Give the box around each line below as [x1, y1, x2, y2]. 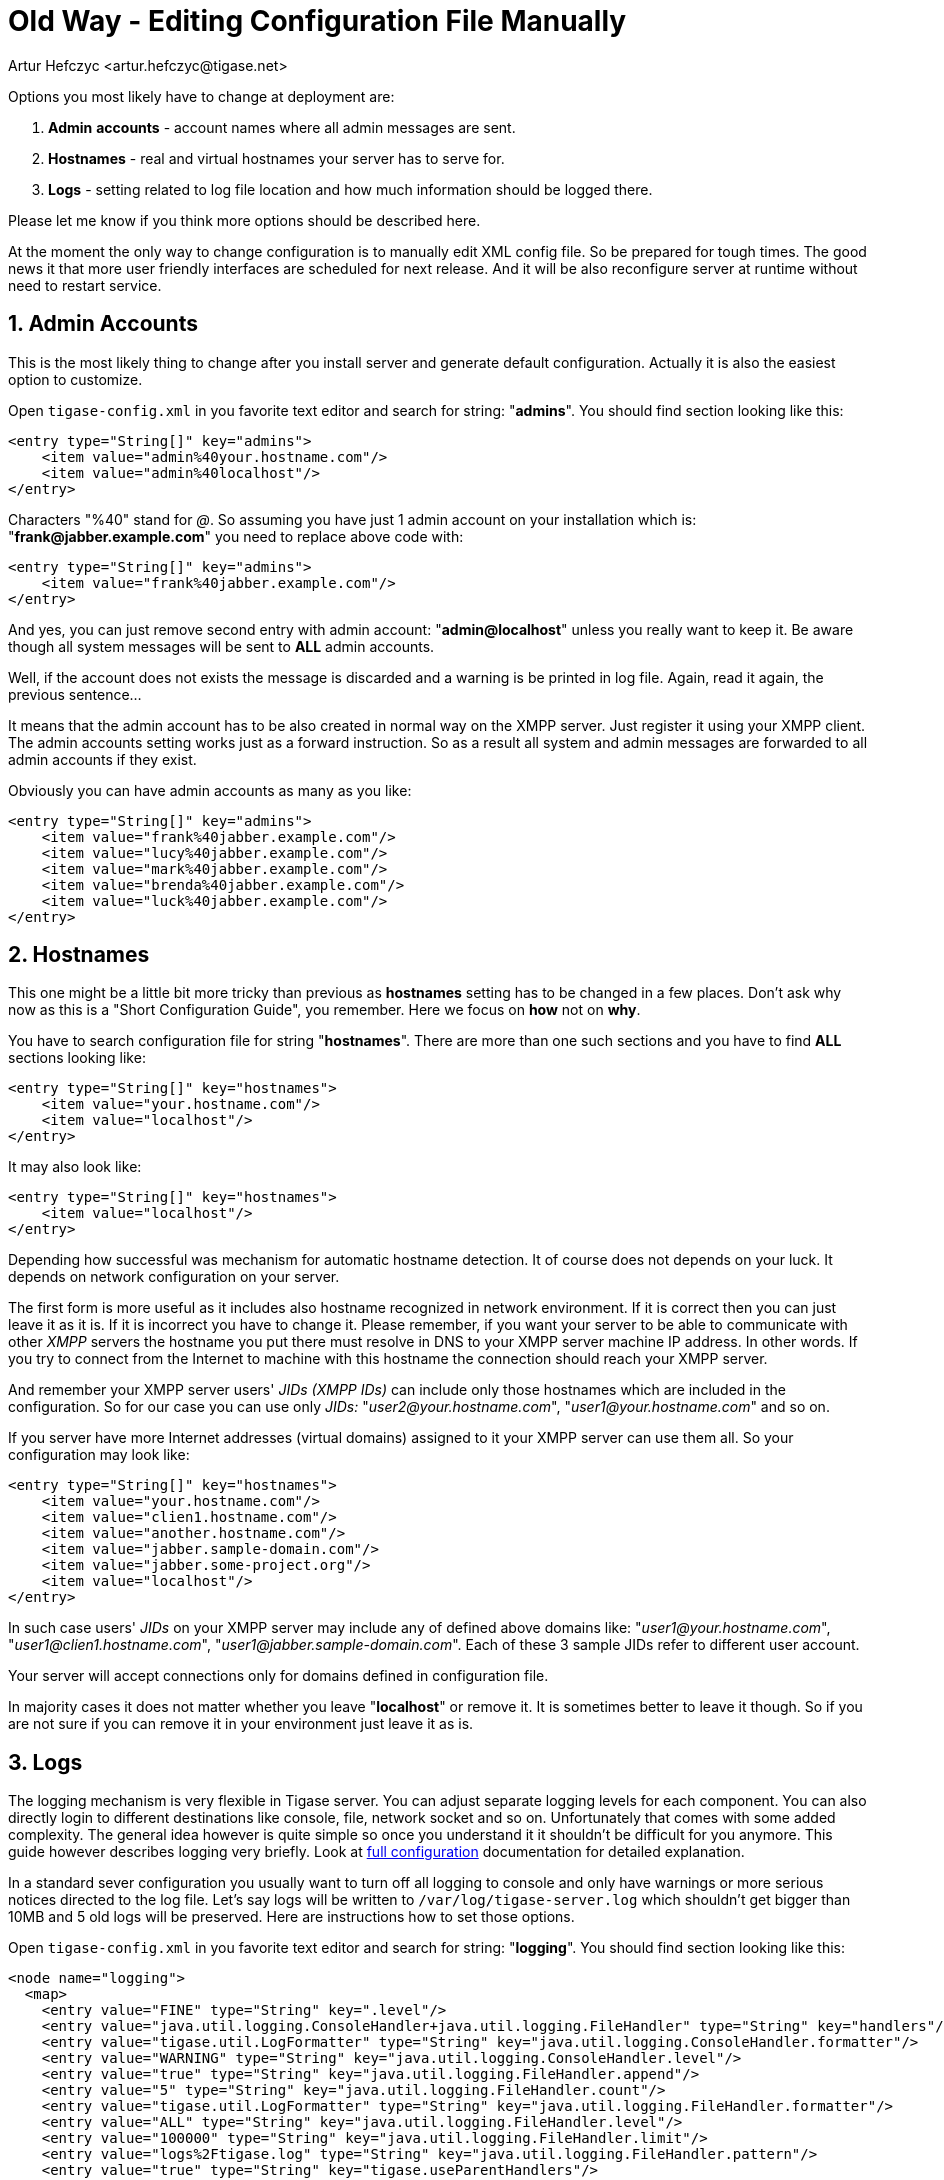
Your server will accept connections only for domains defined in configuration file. [8, 1667, 549, 1685]
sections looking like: [8, 1049, 146, 1067]
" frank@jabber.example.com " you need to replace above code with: [8, 527, 464, 545]
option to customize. [8, 370, 143, 388]
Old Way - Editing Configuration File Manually [8, 4, 627, 38]
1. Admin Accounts [8, 311, 198, 337]
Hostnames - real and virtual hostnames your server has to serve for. [48, 149, 505, 167]
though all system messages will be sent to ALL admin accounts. [8, 637, 435, 655]
